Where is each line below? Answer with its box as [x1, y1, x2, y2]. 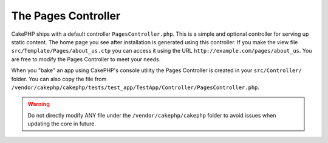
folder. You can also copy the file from [11, 75, 107, 82]
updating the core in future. [27, 120, 97, 127]
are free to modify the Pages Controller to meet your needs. [11, 55, 161, 63]
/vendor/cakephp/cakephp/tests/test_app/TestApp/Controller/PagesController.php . [11, 84, 260, 91]
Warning [27, 101, 50, 108]
